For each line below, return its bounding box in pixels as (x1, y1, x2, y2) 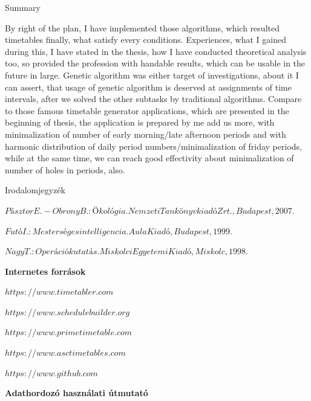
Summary (5, 1, 41, 13)
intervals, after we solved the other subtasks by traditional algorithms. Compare (5, 92, 302, 105)
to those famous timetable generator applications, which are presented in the (5, 104, 289, 117)
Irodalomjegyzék (5, 184, 65, 196)
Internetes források (5, 265, 86, 277)
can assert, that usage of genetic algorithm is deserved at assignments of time (5, 80, 292, 93)
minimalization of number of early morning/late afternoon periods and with (5, 127, 286, 140)
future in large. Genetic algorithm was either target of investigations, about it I (5, 68, 299, 81)
